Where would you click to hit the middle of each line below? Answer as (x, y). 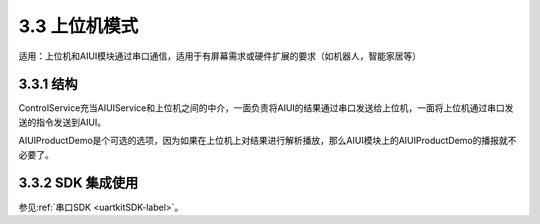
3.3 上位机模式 (78, 26)
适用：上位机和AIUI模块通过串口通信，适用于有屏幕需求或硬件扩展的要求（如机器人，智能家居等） (220, 56)
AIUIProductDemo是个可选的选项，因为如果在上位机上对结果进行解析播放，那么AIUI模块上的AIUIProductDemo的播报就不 (267, 141)
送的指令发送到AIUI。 (62, 122)
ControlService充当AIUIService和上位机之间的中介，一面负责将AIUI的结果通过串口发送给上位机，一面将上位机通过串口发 (266, 108)
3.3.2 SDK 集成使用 (78, 183)
